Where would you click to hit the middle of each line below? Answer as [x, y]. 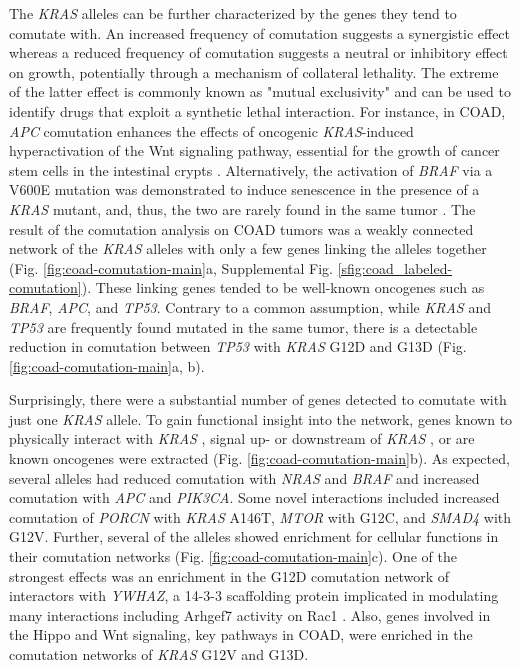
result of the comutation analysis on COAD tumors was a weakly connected [241, 228]
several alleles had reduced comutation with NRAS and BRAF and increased [244, 477]
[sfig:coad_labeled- [395, 267]
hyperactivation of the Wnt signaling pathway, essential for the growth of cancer [254, 150]
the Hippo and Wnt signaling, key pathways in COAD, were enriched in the [241, 634]
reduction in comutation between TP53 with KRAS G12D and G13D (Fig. [238, 346]
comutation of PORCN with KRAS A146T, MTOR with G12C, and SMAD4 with [260, 516]
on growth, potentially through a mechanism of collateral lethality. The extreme [254, 71]
